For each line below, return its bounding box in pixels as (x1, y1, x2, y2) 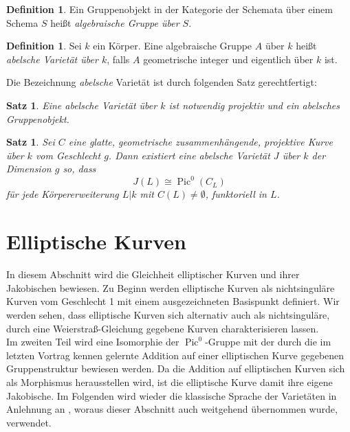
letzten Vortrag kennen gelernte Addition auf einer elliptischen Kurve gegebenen (6, 348, 344, 362)
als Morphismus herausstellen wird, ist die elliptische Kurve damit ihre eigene (6, 374, 333, 389)
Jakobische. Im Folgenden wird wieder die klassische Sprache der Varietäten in (6, 388, 337, 402)
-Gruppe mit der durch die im (205, 334, 331, 349)
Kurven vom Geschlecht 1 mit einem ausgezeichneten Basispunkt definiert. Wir (6, 294, 340, 308)
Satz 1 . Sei (6, 135, 55, 149)
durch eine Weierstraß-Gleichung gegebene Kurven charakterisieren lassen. (6, 321, 319, 335)
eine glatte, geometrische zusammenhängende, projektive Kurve (68, 135, 333, 149)
